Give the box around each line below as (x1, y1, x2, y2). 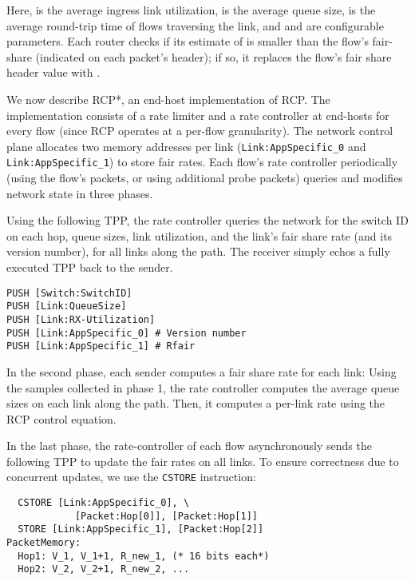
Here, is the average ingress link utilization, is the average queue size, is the (6, 2, 376, 18)
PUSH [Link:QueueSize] (6, 300, 127, 312)
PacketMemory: (6, 537, 81, 549)
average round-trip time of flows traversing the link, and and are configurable (6, 17, 384, 34)
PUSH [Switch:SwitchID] (6, 287, 132, 299)
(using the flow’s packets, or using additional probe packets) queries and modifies (6, 169, 403, 186)
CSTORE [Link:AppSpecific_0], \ (18, 497, 190, 509)
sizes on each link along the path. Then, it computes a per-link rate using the (6, 395, 385, 412)
